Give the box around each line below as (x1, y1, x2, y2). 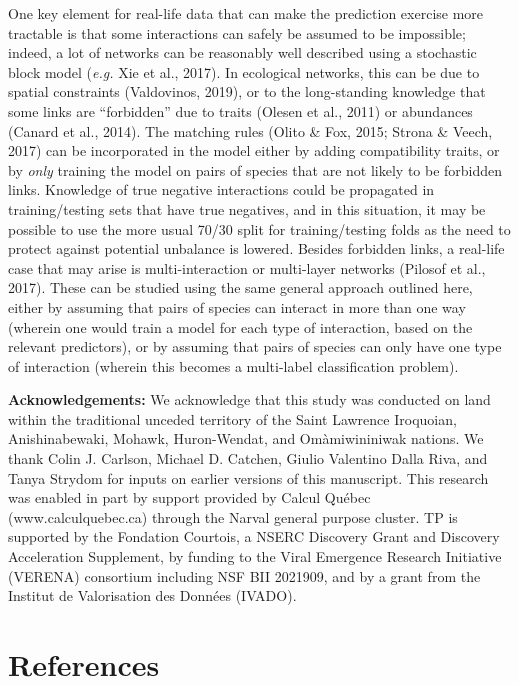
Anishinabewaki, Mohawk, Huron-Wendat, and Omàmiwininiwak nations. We (8, 428, 484, 449)
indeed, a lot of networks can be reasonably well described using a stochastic (8, 42, 477, 63)
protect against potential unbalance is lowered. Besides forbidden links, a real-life (8, 238, 505, 259)
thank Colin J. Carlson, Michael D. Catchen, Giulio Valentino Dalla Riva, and (8, 448, 488, 469)
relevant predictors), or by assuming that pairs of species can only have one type (8, 336, 502, 357)
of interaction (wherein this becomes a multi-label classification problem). (8, 355, 459, 376)
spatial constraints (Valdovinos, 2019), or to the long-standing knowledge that (8, 81, 486, 102)
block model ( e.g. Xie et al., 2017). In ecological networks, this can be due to (8, 61, 480, 82)
